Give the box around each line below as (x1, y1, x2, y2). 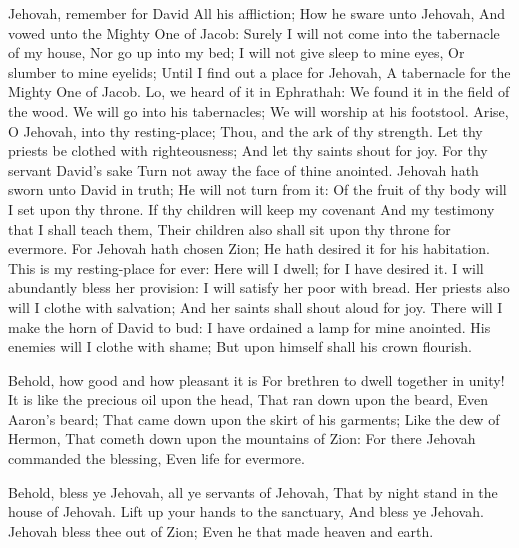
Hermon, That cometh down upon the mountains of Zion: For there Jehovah (8, 428, 476, 449)
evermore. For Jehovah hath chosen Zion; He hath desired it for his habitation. (8, 238, 490, 259)
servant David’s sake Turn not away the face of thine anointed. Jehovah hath (8, 159, 479, 180)
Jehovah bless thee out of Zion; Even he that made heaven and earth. (8, 520, 434, 541)
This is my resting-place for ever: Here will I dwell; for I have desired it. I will (8, 257, 484, 278)
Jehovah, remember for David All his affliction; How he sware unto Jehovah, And (8, 3, 506, 23)
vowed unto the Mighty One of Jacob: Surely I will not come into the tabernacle (8, 22, 500, 43)
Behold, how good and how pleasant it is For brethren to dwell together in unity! (8, 369, 505, 390)
